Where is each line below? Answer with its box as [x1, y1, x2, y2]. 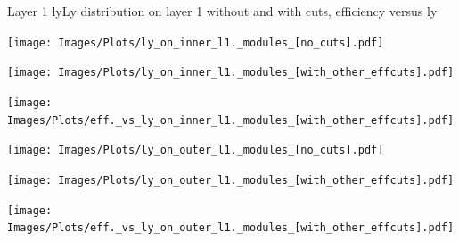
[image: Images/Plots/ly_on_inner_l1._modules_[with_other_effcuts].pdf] [7, 66, 455, 79]
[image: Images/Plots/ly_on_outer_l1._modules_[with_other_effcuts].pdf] [7, 173, 455, 187]
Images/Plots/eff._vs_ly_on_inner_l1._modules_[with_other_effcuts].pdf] [7, 113, 455, 127]
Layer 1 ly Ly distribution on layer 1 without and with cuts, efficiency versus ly [7, 2, 438, 20]
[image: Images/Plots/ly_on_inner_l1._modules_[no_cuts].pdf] [7, 36, 384, 49]
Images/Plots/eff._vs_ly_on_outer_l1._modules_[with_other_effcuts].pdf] [7, 221, 455, 235]
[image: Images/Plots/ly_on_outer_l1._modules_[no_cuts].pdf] [7, 144, 384, 157]
